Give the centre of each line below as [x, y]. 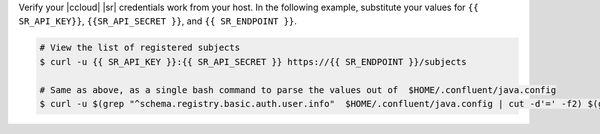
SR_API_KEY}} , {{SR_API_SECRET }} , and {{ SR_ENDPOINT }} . [157, 21]
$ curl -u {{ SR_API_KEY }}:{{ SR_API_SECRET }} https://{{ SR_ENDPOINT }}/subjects [253, 61]
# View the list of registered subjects [139, 48]
